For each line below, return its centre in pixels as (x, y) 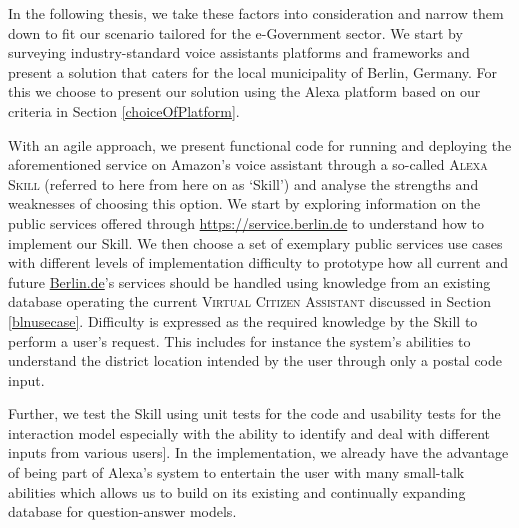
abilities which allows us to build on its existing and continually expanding (237, 491)
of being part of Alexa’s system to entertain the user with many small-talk (236, 472)
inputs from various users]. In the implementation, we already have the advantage (258, 452)
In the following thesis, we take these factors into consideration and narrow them (256, 13)
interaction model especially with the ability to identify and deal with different (249, 432)
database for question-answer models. (122, 511)
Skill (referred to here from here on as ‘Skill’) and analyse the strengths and (243, 183)
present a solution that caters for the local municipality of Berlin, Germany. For (253, 71)
